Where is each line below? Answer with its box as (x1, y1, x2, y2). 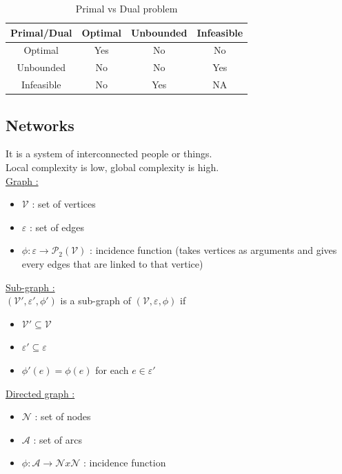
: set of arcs (33, 432, 83, 446)
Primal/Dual (10, 25, 72, 39)
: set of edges (29, 219, 85, 234)
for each (95, 362, 129, 377)
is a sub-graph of (60, 293, 132, 308)
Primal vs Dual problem (75, 1, 178, 15)
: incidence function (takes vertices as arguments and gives (90, 243, 337, 257)
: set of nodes (34, 409, 91, 424)
